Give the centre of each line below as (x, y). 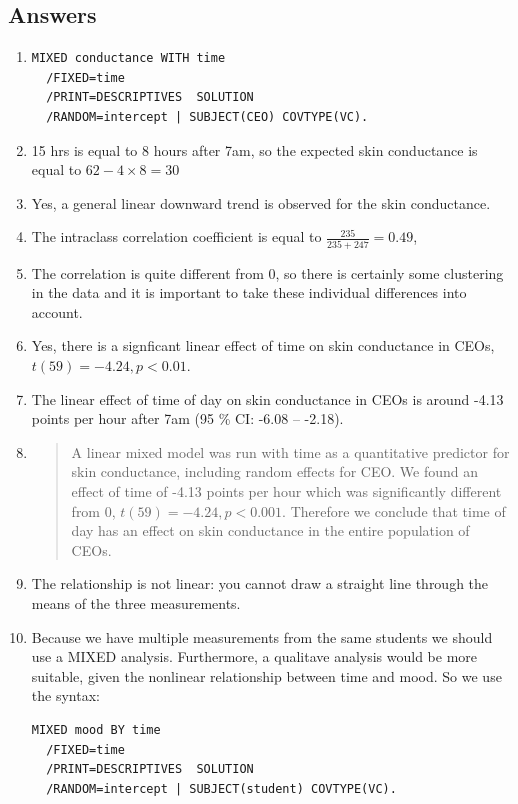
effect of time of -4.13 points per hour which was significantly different (286, 491)
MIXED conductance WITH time (128, 58)
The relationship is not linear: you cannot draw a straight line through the (260, 583)
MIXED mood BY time (96, 729)
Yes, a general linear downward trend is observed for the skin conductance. (261, 202)
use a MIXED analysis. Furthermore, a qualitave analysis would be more (254, 656)
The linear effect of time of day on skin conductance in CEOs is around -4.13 (267, 398)
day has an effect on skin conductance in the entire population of (270, 530)
